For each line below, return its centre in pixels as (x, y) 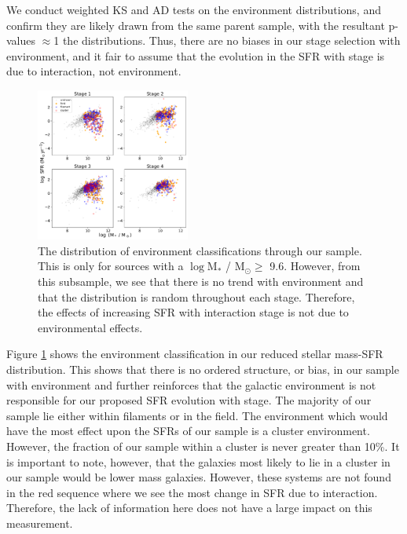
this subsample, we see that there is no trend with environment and (201, 281)
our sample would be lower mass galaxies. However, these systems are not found (199, 477)
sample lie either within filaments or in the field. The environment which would (197, 415)
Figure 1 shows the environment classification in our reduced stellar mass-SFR (195, 354)
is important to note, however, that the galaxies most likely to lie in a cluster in (198, 461)
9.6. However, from (315, 266)
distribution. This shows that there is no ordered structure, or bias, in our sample (203, 369)
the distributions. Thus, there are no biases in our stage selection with (231, 40)
